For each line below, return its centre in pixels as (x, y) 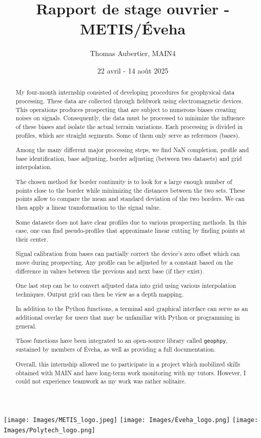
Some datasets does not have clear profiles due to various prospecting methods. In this (131, 222)
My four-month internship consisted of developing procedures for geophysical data (125, 92)
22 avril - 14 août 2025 (133, 70)
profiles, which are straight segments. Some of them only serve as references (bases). (128, 135)
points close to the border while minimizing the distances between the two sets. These (130, 190)
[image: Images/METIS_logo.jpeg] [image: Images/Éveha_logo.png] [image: (131, 420)
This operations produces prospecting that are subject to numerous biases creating (126, 109)
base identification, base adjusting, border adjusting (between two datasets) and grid (129, 158)
